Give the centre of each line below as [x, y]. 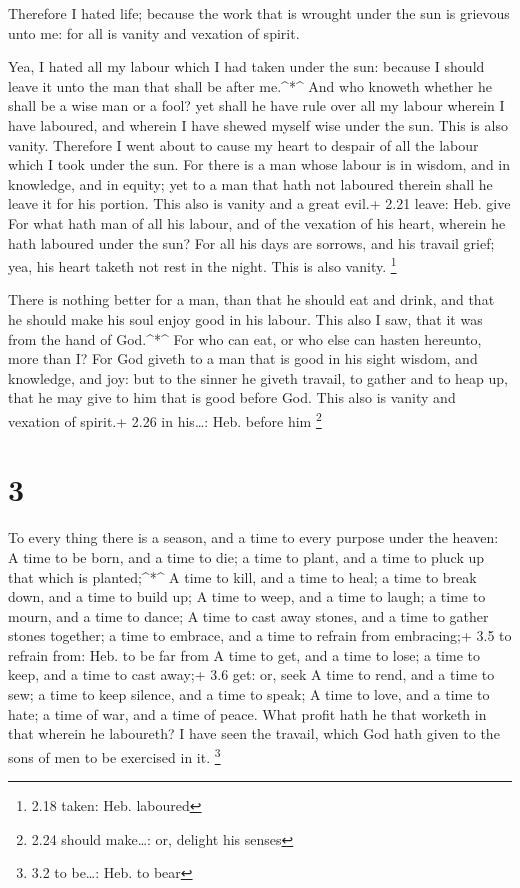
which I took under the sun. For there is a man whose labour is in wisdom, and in [259, 164]
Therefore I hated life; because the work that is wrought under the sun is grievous [259, 13]
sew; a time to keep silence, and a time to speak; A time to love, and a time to [249, 694]
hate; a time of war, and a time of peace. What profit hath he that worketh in [247, 713]
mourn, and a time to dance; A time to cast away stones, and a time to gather [248, 615]
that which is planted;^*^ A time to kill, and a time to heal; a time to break [242, 576]
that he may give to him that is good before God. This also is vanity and [232, 397]
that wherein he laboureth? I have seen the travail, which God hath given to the [254, 733]
